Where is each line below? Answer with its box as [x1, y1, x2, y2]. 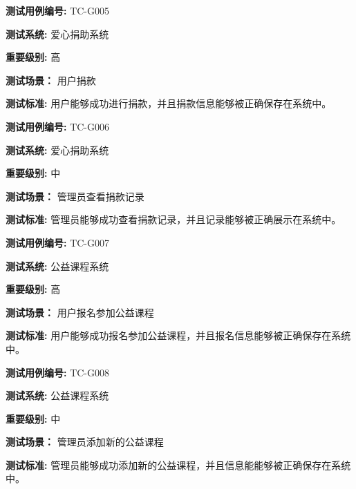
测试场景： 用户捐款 [6, 73, 96, 87]
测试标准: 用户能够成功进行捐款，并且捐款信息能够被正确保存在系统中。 [6, 96, 332, 111]
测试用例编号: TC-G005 [6, 3, 109, 17]
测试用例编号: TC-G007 [6, 235, 109, 249]
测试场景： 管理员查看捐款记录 [6, 189, 144, 203]
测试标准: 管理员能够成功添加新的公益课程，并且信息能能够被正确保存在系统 [6, 457, 351, 472]
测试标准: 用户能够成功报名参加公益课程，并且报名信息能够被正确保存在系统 [6, 328, 351, 343]
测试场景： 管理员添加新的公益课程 [6, 434, 164, 449]
